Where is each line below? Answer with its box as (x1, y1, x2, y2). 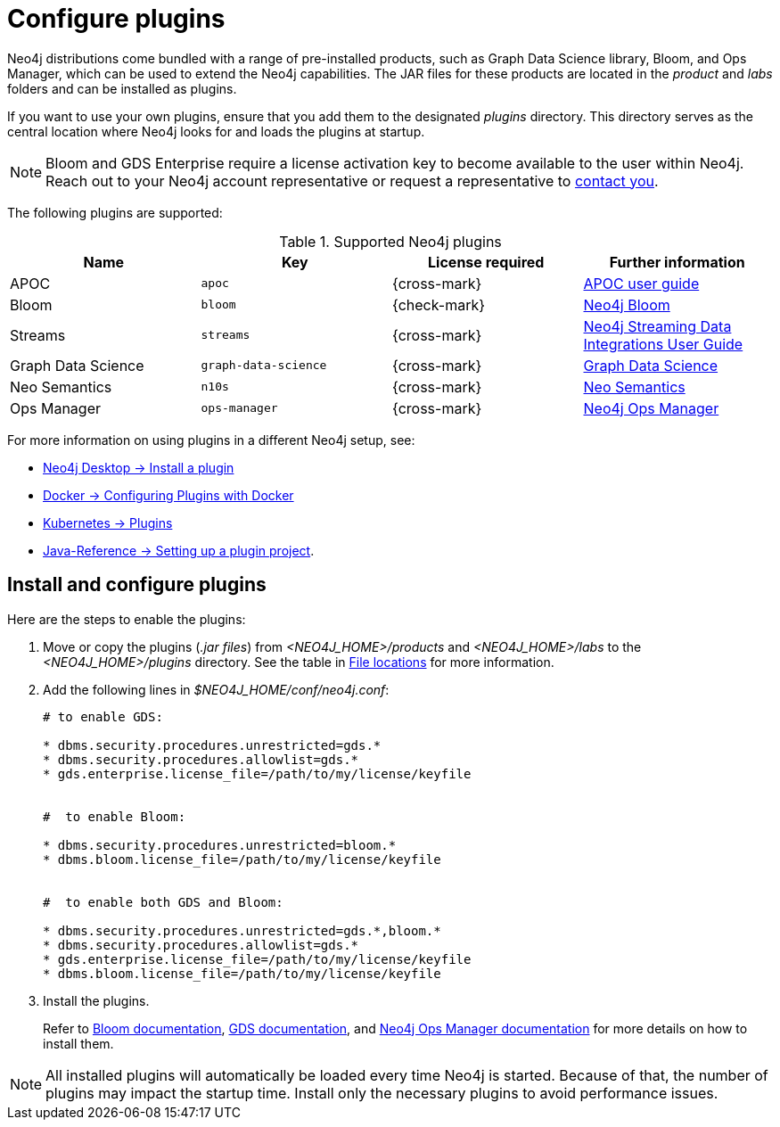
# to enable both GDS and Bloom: (43, 894, 283, 909)
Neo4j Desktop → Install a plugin (43, 459, 234, 475)
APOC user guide (583, 274, 700, 292)
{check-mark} (392, 295, 485, 314)
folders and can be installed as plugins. (7, 80, 237, 96)
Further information (609, 252, 745, 271)
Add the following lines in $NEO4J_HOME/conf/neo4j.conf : (43, 681, 390, 697)
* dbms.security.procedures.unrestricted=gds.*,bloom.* (43, 923, 441, 938)
